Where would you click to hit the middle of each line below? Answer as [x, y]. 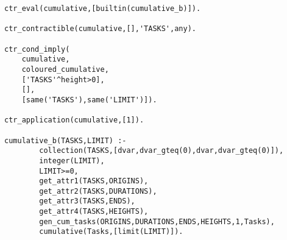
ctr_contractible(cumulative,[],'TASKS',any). [100, 29]
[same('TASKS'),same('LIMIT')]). [89, 100]
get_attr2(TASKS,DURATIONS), [98, 191]
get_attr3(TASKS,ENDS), [87, 201]
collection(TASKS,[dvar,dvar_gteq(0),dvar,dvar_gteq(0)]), [161, 151]
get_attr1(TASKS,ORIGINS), [94, 181]
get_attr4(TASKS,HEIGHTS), [94, 212]
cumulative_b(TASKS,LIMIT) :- [66, 140]
